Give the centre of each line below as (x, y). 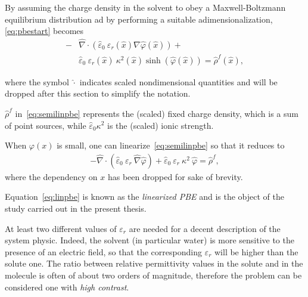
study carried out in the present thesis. (76, 208)
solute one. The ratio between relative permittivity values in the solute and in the (154, 263)
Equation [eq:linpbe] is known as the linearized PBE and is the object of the (144, 197)
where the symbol (37, 81)
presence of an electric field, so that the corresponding (103, 251)
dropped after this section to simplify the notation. (98, 93)
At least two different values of (61, 228)
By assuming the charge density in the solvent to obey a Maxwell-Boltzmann (145, 7)
